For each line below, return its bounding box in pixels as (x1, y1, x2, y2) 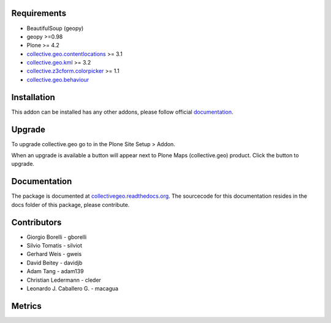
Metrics (11, 301, 42, 311)
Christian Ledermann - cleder (26, 276, 101, 284)
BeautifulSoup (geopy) (26, 25, 84, 32)
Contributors (11, 217, 62, 227)
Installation (11, 92, 55, 103)
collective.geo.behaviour (26, 76, 89, 83)
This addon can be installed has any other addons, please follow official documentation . (11, 108, 234, 115)
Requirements (11, 8, 67, 18)
